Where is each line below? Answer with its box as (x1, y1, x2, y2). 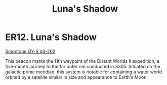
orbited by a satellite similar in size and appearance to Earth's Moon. (5, 74, 148, 80)
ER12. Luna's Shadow (5, 31, 97, 43)
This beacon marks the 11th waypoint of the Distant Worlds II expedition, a (5, 58, 159, 64)
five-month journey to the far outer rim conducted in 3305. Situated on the (5, 63, 160, 69)
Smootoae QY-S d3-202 (5, 48, 56, 54)
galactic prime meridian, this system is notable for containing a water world (5, 69, 162, 75)
